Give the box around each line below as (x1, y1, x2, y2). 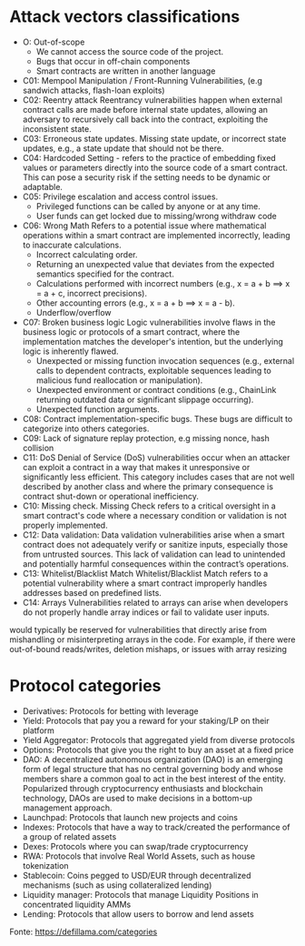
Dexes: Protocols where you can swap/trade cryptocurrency (22, 840, 249, 851)
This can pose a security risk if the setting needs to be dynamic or (22, 171, 271, 183)
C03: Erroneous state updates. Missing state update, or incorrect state (22, 133, 287, 144)
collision (22, 442, 54, 453)
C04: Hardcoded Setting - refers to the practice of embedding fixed (22, 152, 277, 163)
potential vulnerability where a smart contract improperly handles (22, 578, 268, 589)
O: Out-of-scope (22, 36, 85, 47)
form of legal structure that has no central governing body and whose (22, 763, 283, 774)
